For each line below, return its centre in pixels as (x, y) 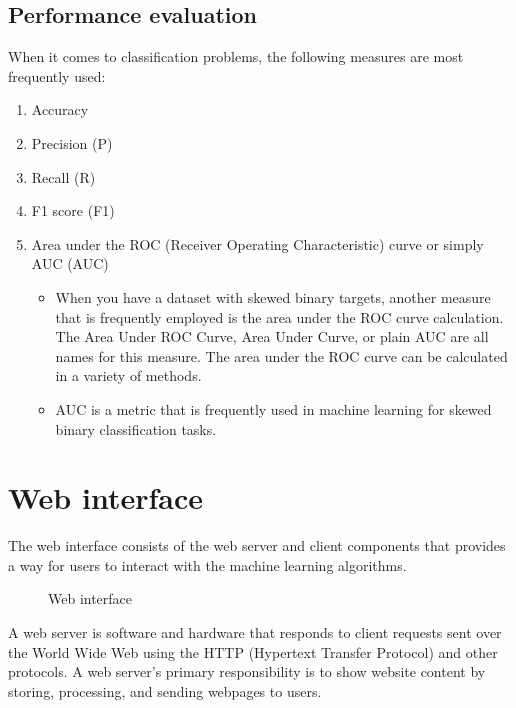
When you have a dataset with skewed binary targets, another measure (273, 296)
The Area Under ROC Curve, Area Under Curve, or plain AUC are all (272, 336)
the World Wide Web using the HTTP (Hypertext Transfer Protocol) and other (253, 651)
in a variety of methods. (128, 375)
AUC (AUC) (70, 263)
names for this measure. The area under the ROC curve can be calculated (281, 355)
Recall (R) (63, 176)
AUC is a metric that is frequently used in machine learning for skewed (273, 408)
